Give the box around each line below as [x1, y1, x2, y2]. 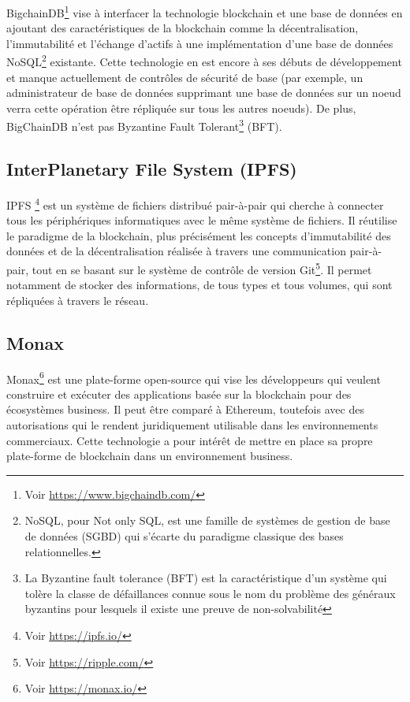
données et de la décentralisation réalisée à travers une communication [6, 243, 346, 259]
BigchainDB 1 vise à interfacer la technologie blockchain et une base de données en [6, 2, 403, 20]
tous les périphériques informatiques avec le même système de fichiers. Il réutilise [6, 212, 397, 228]
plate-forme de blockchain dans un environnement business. [6, 448, 293, 464]
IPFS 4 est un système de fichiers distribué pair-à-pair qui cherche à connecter [6, 194, 384, 213]
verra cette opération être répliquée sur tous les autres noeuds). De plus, [6, 99, 356, 116]
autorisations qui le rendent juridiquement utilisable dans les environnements [6, 417, 378, 433]
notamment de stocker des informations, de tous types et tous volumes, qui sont [6, 277, 393, 293]
